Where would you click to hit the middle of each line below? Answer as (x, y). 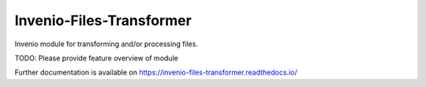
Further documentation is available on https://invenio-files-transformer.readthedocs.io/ (156, 72)
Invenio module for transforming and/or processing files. (106, 44)
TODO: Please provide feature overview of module (97, 58)
